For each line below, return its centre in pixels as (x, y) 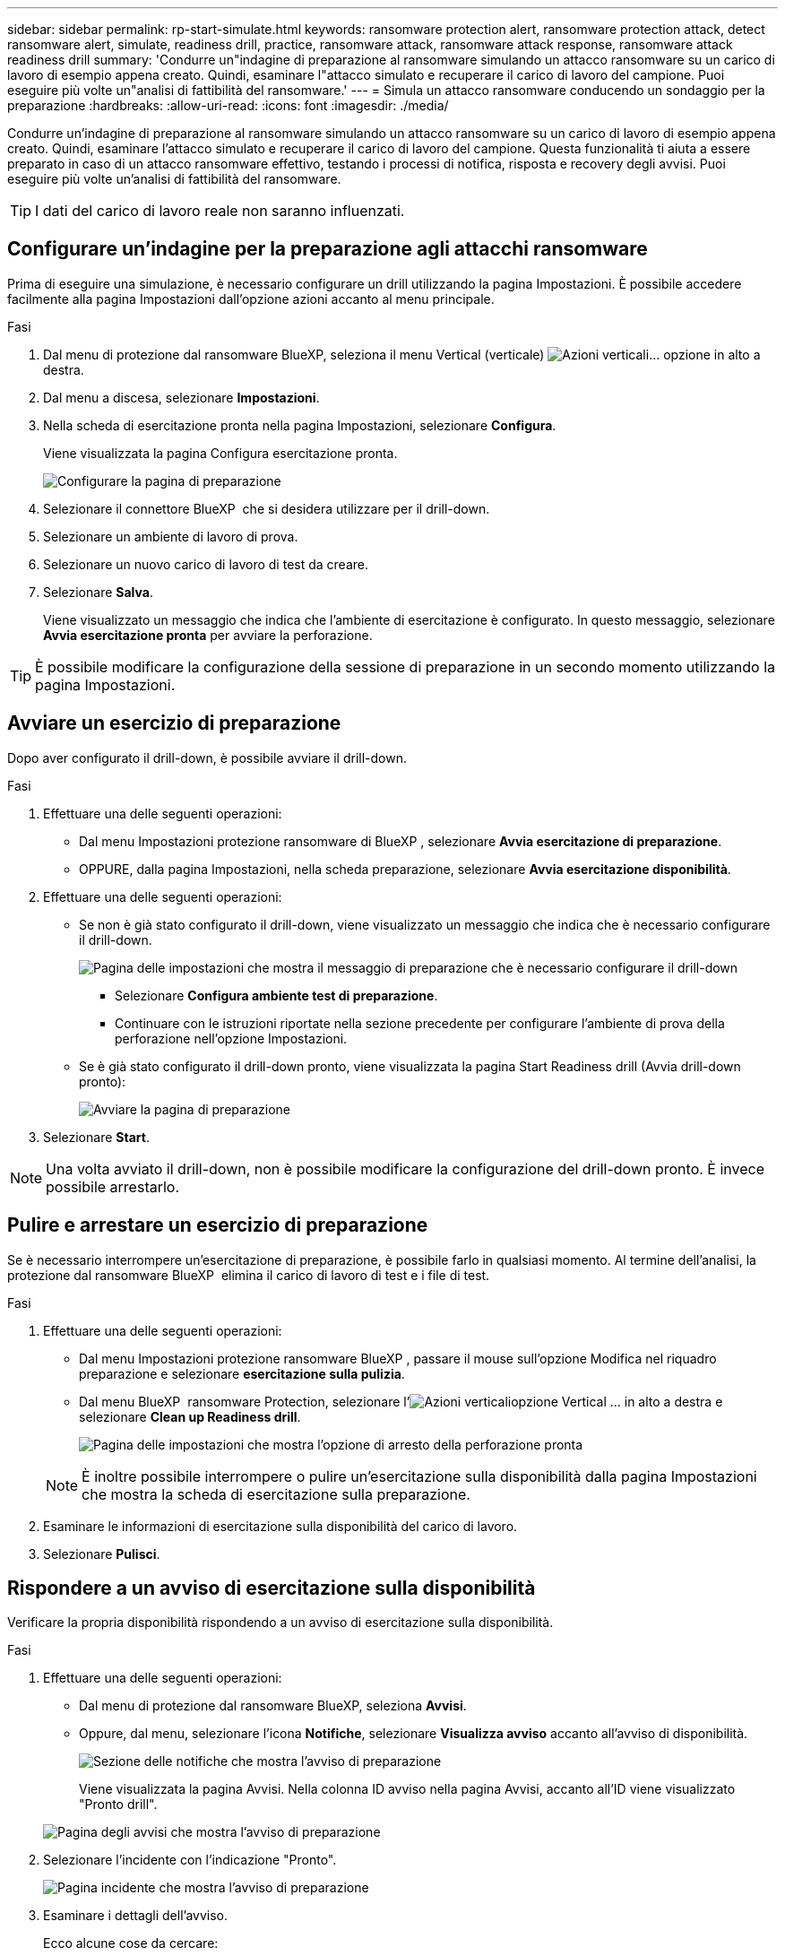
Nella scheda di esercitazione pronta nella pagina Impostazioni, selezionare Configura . (300, 425)
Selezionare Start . (96, 1137)
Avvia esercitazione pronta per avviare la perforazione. (208, 635)
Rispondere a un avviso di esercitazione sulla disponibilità (272, 1588)
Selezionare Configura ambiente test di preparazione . (276, 995)
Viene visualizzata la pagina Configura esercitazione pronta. (220, 453)
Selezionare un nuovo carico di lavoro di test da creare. (206, 564)
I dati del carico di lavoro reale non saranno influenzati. (220, 211)
